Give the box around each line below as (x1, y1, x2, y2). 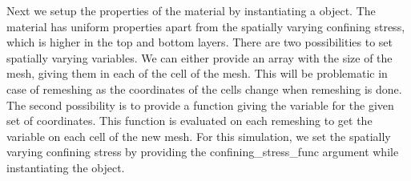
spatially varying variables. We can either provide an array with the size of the (6, 49, 393, 66)
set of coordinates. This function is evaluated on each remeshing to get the (6, 112, 373, 129)
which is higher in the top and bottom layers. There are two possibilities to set (6, 34, 393, 50)
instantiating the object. (6, 159, 125, 175)
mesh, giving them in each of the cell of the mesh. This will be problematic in (6, 65, 388, 82)
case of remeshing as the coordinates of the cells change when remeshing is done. (6, 80, 402, 97)
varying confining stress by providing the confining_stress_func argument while (6, 143, 399, 160)
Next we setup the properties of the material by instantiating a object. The (6, 2, 376, 18)
